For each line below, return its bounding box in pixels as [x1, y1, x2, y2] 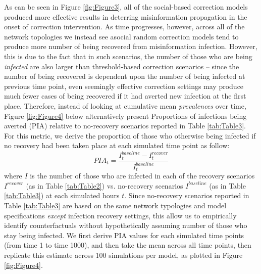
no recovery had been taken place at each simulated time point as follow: [4, 140, 230, 151]
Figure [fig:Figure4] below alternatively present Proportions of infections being [4, 110, 247, 121]
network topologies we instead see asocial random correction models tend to [4, 31, 239, 41]
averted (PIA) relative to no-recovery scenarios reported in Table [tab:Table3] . [4, 120, 246, 131]
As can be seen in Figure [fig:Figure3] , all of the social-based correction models [4, 2, 248, 12]
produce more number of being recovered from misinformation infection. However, [4, 41, 257, 52]
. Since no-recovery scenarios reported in [124, 190, 249, 201]
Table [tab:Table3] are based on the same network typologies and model [4, 200, 227, 211]
